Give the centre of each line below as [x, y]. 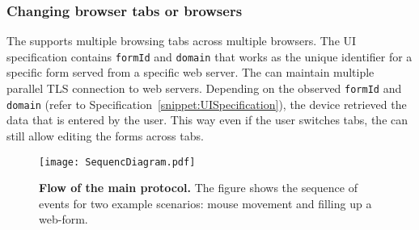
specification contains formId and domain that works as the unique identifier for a [209, 56]
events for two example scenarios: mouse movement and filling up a [205, 203]
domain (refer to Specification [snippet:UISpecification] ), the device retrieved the [207, 104]
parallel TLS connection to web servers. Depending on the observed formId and [204, 88]
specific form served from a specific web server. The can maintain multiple [190, 72]
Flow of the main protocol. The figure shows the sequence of [198, 188]
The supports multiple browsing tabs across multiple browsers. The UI [182, 41]
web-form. [63, 219]
